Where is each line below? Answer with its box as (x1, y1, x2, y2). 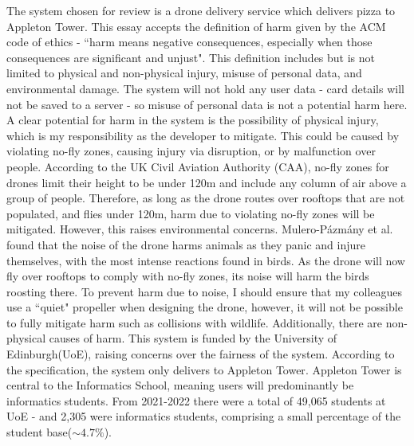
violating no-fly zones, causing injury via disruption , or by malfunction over (6, 143, 376, 159)
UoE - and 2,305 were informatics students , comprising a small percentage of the (6, 408, 401, 424)
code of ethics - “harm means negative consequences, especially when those (6, 33, 373, 50)
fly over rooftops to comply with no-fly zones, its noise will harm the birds (6, 268, 369, 284)
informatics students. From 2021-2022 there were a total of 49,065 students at (6, 392, 386, 409)
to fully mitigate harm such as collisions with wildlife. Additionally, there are (6, 314, 383, 331)
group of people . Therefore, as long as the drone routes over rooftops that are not (6, 190, 405, 206)
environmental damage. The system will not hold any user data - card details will (6, 80, 404, 96)
